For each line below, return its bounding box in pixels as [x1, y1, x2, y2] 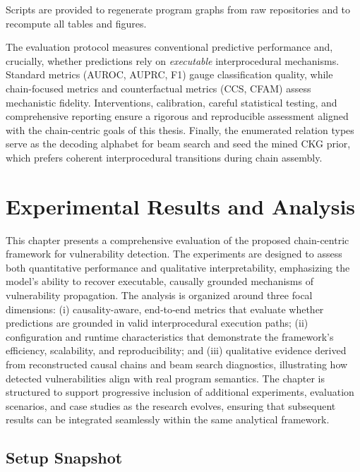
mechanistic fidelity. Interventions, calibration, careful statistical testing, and [6, 95, 337, 109]
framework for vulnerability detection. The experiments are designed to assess [6, 246, 342, 261]
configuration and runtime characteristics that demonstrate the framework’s [6, 329, 334, 344]
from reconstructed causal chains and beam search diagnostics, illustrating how [6, 357, 348, 371]
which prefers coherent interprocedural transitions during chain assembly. [6, 150, 323, 164]
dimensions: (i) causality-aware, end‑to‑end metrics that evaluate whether [6, 301, 324, 316]
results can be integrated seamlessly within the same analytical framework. [6, 412, 330, 427]
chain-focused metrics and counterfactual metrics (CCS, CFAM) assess [6, 80, 311, 95]
